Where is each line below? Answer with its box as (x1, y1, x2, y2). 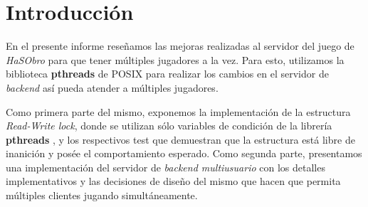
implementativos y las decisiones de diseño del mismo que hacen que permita (6, 174, 341, 189)
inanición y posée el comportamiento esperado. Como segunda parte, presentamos (6, 146, 362, 161)
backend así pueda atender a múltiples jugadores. (6, 80, 219, 95)
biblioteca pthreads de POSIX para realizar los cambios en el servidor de (6, 66, 329, 81)
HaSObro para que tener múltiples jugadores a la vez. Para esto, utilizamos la (6, 52, 345, 67)
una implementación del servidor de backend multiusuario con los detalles (6, 159, 325, 174)
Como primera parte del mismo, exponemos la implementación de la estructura (6, 104, 351, 119)
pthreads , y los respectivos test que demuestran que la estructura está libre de (6, 132, 355, 147)
